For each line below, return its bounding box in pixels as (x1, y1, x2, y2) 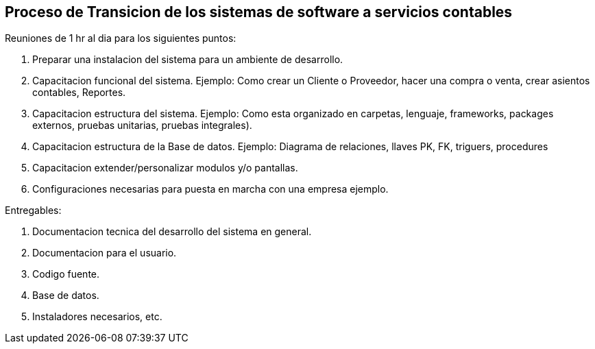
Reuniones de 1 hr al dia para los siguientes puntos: (5, 32, 236, 45)
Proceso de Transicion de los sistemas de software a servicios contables (5, 3, 513, 21)
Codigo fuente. (32, 268, 100, 280)
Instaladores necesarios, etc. (32, 311, 162, 323)
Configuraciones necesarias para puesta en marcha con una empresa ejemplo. (32, 183, 389, 195)
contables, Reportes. (32, 86, 126, 99)
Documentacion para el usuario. (32, 247, 177, 259)
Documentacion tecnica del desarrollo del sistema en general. (32, 226, 312, 238)
